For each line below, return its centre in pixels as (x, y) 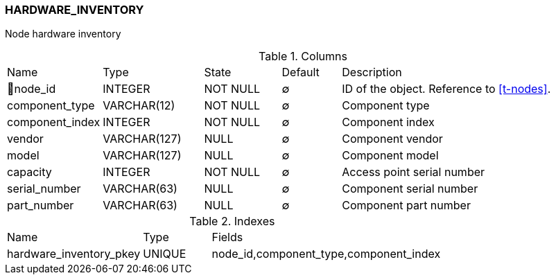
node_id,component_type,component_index (326, 254)
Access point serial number (414, 172)
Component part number (406, 205)
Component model (390, 156)
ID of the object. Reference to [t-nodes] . (446, 89)
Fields (227, 237)
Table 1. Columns (303, 56)
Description (372, 72)
